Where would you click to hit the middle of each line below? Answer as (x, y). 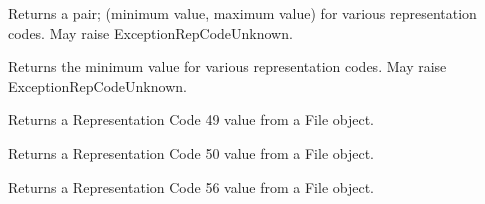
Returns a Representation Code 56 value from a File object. (191, 186)
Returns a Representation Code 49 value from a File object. (191, 119)
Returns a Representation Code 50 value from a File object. (191, 152)
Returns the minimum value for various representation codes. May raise (227, 66)
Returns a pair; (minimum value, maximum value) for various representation (242, 13)
